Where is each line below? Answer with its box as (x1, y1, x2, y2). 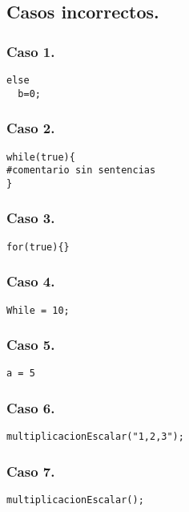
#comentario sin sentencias (6, 165, 156, 177)
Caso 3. (6, 208, 55, 228)
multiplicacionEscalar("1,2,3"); (6, 431, 184, 443)
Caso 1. (6, 41, 55, 61)
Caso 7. (6, 461, 55, 481)
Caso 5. (6, 335, 55, 355)
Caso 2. (6, 118, 55, 138)
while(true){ (6, 151, 75, 163)
